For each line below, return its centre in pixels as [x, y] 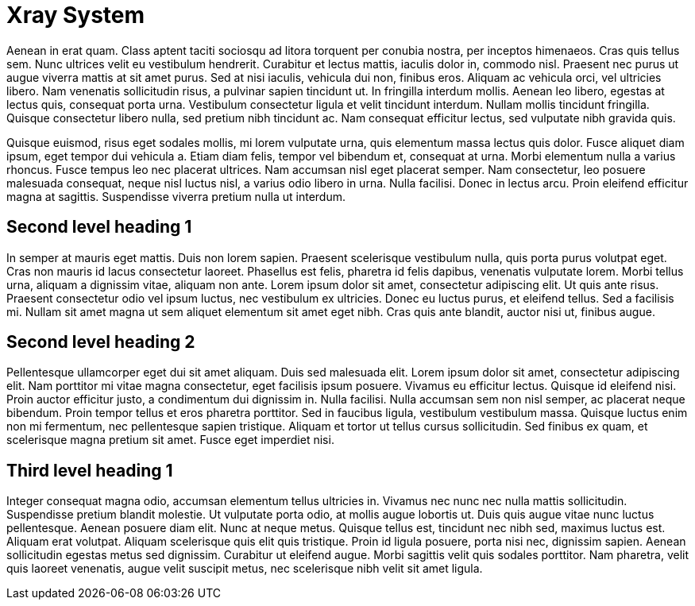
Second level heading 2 [101, 342]
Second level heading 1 [99, 227]
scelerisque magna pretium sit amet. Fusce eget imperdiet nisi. [170, 440]
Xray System [76, 15]
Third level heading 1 [90, 470]
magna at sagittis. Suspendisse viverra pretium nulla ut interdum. [176, 196]
